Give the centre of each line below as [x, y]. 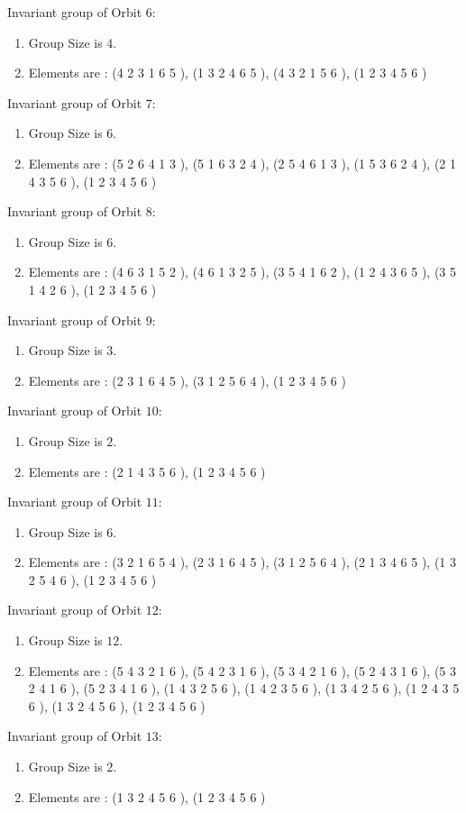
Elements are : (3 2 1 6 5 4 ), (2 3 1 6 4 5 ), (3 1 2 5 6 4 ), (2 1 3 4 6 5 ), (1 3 [242, 562]
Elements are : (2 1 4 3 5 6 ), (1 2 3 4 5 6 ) [147, 471]
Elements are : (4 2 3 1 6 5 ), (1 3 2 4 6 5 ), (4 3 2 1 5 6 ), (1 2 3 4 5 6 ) [228, 73]
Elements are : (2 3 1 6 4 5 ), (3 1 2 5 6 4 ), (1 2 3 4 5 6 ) [187, 380]
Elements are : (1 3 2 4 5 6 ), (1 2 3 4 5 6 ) [147, 796]
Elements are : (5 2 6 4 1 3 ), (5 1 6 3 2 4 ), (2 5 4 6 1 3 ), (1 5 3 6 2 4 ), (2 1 [242, 163]
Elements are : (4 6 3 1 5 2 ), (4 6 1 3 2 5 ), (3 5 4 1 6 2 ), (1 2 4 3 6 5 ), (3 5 [242, 272]
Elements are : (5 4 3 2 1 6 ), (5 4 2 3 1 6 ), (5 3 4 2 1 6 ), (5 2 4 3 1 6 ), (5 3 [242, 670]
